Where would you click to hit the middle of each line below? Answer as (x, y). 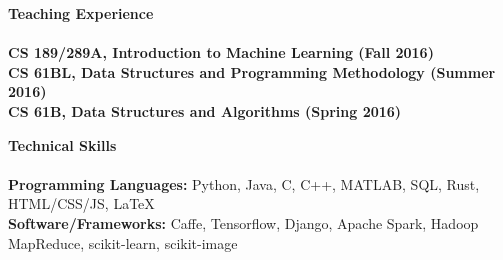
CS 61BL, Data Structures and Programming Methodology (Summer (252, 71)
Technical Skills (62, 144)
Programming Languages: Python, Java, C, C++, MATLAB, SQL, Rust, (244, 183)
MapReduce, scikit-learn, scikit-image (123, 242)
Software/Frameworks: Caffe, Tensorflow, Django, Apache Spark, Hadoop (243, 222)
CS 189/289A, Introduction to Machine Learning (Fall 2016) (221, 52)
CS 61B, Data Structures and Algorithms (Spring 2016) (205, 110)
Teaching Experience (81, 13)
